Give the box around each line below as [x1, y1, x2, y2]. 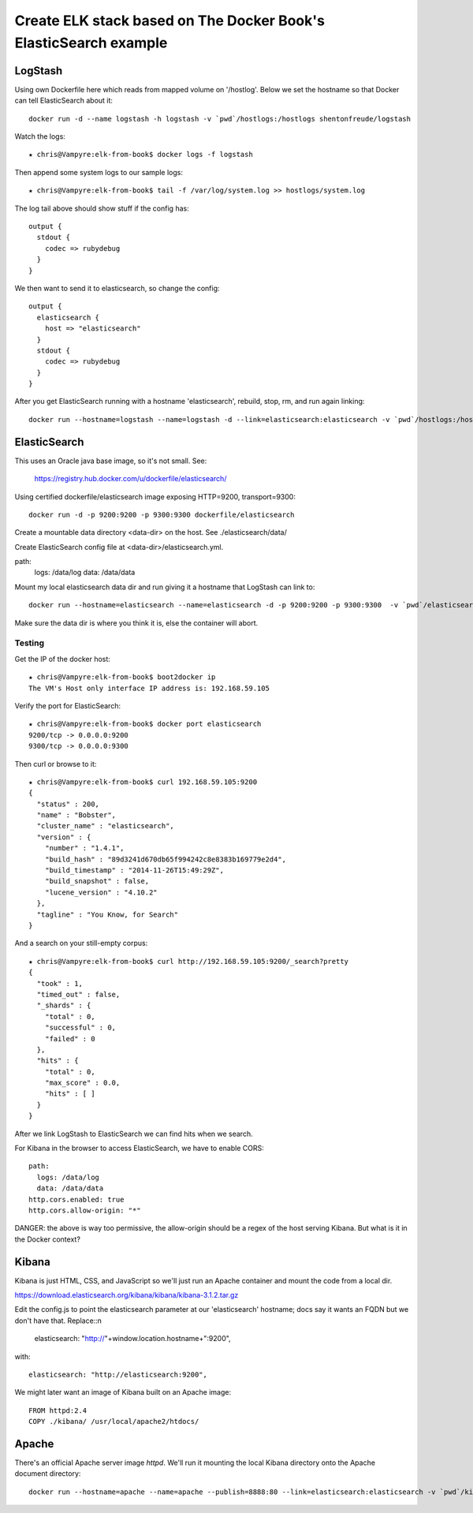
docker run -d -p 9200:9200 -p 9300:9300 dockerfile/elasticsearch [28, 510, 295, 519]
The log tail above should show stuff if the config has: [14, 204, 189, 213]
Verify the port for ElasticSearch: [14, 700, 121, 710]
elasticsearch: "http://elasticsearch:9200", [28, 1370, 208, 1380]
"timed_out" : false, [36, 990, 121, 999]
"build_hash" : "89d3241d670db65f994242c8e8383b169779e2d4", [44, 854, 287, 864]
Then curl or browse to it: [14, 759, 97, 768]
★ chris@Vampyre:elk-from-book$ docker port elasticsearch [28, 719, 262, 729]
